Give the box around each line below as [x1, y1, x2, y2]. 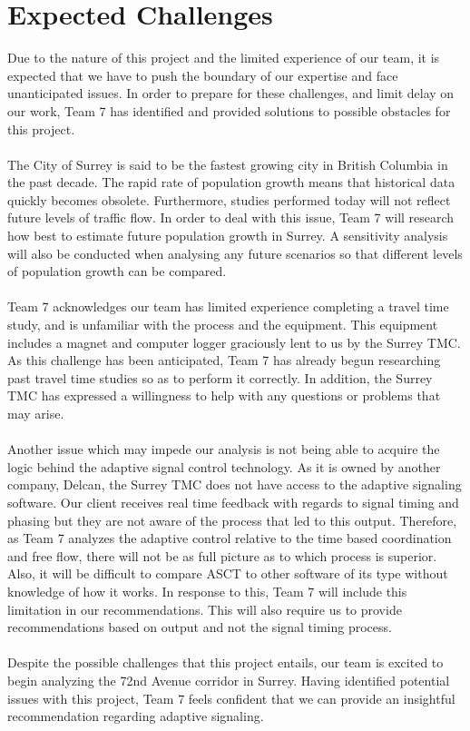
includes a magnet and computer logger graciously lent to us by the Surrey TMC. [7, 332, 461, 351]
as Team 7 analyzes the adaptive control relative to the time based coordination [7, 528, 452, 548]
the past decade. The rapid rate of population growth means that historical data [7, 173, 455, 192]
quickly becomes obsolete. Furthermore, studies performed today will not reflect [7, 190, 451, 209]
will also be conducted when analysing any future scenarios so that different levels [7, 243, 463, 262]
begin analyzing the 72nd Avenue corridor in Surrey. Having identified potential [7, 670, 450, 689]
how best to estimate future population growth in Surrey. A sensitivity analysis [7, 226, 448, 245]
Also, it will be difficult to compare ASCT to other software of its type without [7, 564, 448, 583]
